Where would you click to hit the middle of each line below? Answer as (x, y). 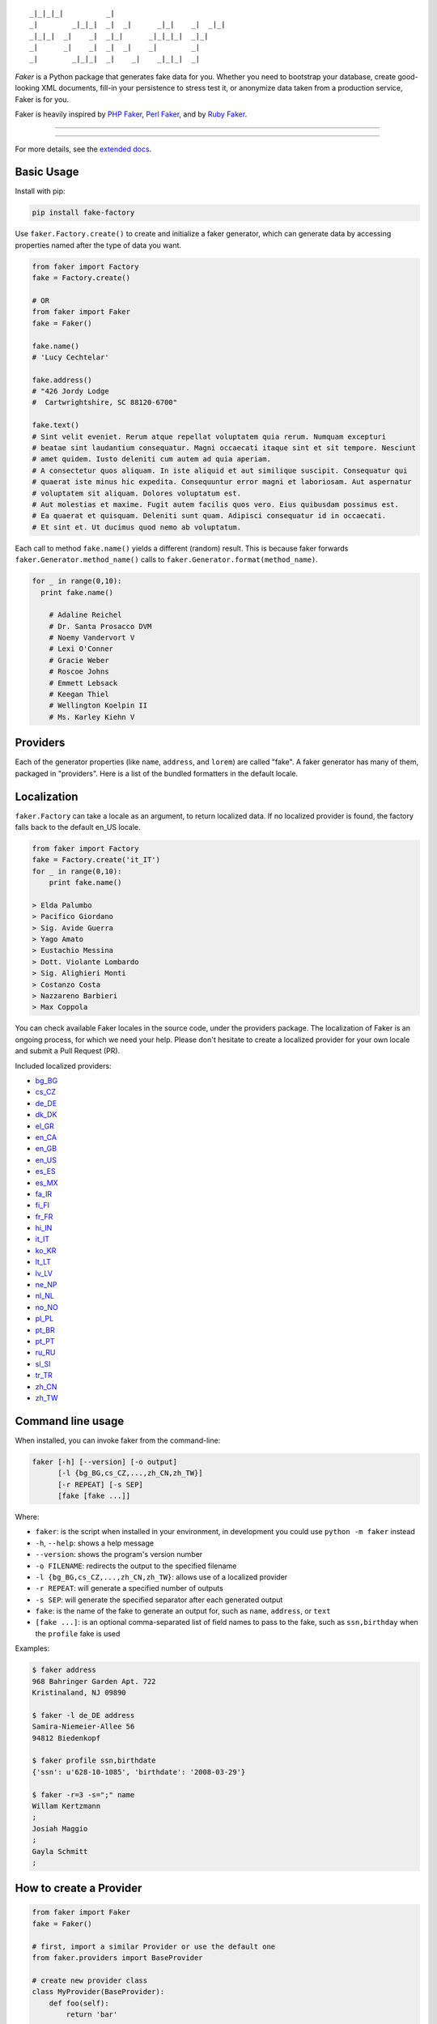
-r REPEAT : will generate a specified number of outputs (129, 1588)
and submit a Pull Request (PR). (68, 1051)
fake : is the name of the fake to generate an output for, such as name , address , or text (183, 1611)
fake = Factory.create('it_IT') (96, 860)
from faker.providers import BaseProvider (117, 1958)
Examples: (32, 1648)
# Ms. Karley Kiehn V (92, 717)
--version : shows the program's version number (119, 1554)
